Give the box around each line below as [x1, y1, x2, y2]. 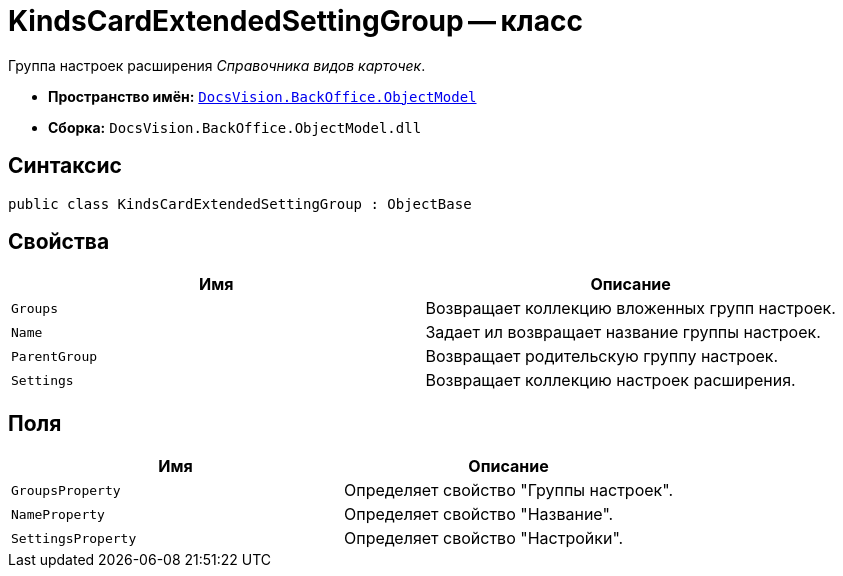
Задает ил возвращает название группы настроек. [425, 322, 821, 343]
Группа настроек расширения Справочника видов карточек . [8, 56, 426, 74]
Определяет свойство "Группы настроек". [344, 480, 673, 501]
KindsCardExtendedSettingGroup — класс [8, 4, 583, 38]
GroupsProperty [11, 482, 121, 498]
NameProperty [11, 506, 105, 522]
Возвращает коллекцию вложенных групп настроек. [425, 298, 836, 319]
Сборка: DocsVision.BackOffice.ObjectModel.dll [48, 118, 422, 136]
